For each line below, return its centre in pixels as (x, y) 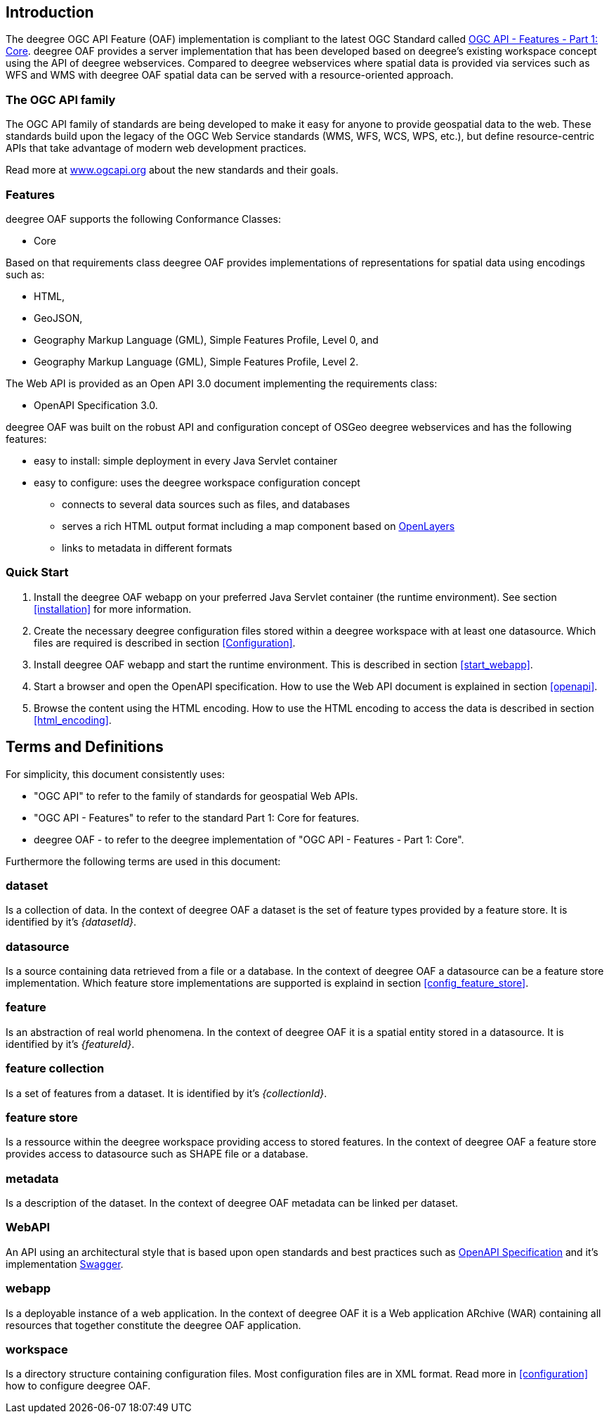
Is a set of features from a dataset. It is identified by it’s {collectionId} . (166, 1093)
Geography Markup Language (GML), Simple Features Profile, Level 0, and (206, 339)
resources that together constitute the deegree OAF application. (153, 1325)
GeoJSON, (58, 318)
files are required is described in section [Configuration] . (165, 642)
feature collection (55, 1069)
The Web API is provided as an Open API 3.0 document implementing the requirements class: (222, 383)
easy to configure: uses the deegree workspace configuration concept (197, 482)
